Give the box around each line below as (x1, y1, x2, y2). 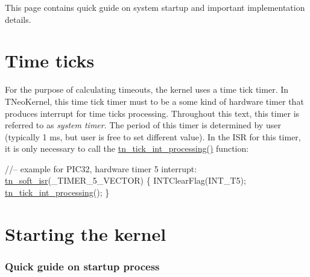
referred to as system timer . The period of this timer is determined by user (5, 119, 281, 131)
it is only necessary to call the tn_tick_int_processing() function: (5, 142, 249, 155)
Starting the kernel (5, 221, 166, 246)
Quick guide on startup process (5, 258, 160, 273)
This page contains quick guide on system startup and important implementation (5, 1, 305, 13)
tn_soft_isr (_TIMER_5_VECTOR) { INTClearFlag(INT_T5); (5, 174, 246, 187)
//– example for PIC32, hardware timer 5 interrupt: (5, 162, 197, 175)
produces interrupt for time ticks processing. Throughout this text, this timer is (5, 107, 300, 119)
